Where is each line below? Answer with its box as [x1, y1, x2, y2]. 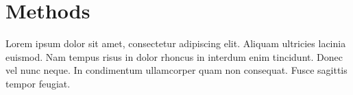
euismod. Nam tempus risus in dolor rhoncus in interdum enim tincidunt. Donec [5, 49, 343, 64]
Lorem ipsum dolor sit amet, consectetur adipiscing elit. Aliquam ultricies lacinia [5, 36, 346, 51]
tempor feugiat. [5, 76, 71, 90]
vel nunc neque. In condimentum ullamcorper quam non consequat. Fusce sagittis [5, 63, 348, 77]
